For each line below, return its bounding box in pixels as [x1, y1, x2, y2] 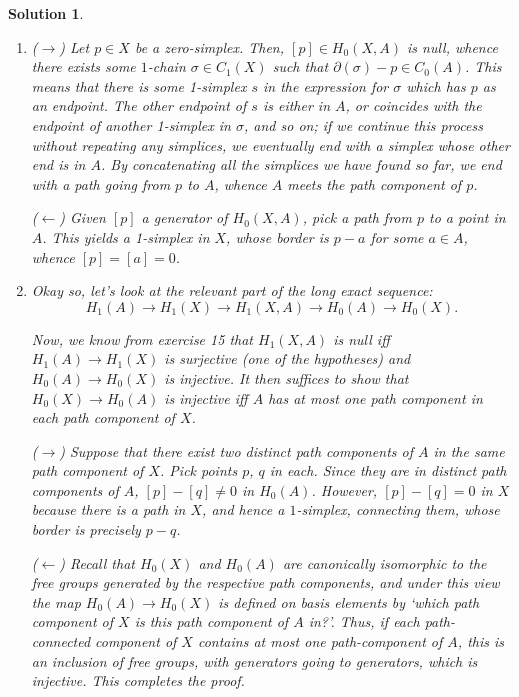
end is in [31, 154, 86, 175]
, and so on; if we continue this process [244, 114, 483, 135]
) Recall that [59, 552, 135, 573]
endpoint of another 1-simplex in [31, 114, 231, 135]
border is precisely [31, 519, 141, 540]
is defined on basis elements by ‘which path [218, 591, 480, 612]
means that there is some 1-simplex [31, 75, 247, 96]
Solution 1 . [8, 3, 84, 23]
